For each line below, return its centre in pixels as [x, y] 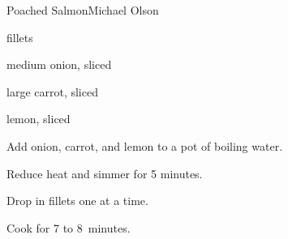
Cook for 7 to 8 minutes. [69, 227]
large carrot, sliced [52, 91]
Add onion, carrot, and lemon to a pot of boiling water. [145, 145]
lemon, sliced [39, 119]
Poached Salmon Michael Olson [83, 10]
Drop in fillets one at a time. [77, 201]
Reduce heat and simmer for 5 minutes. [105, 173]
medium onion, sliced [59, 64]
